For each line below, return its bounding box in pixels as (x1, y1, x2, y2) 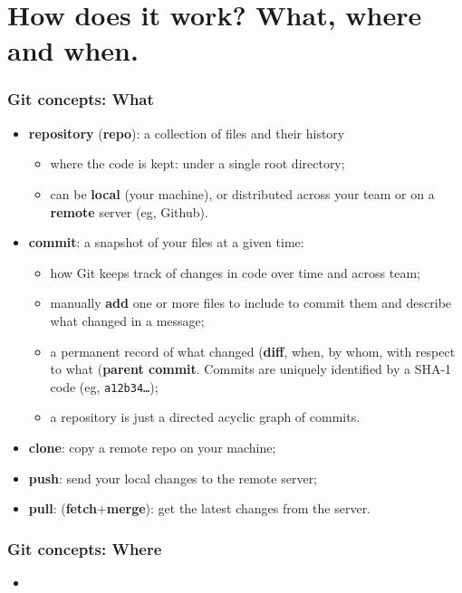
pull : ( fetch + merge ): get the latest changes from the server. (28, 499, 371, 518)
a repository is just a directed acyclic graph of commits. (50, 407, 361, 426)
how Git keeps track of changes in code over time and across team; (50, 263, 420, 282)
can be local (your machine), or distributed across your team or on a (50, 184, 435, 203)
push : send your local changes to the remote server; (28, 468, 318, 487)
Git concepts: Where (7, 537, 162, 560)
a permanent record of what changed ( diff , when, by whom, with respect (50, 341, 456, 360)
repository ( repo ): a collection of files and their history (28, 123, 345, 142)
